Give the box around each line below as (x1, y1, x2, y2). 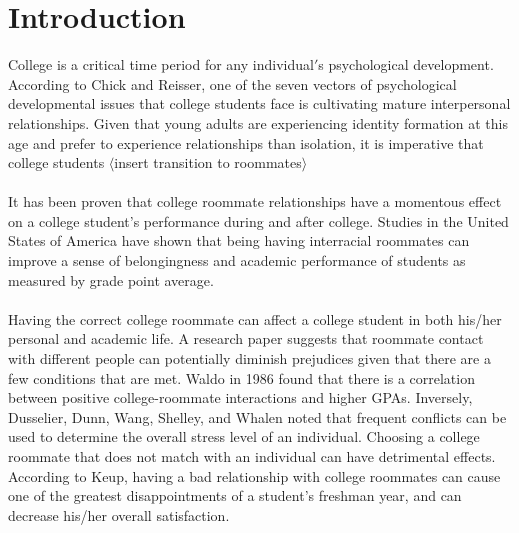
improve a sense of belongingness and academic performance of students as (8, 250, 466, 271)
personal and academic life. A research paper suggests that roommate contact (8, 328, 484, 349)
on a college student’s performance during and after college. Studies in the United (8, 210, 509, 231)
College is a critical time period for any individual (8, 54, 314, 75)
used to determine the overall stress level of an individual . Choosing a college (8, 426, 480, 447)
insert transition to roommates (114, 152, 302, 173)
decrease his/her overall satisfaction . (8, 504, 230, 525)
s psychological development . (318, 54, 494, 75)
